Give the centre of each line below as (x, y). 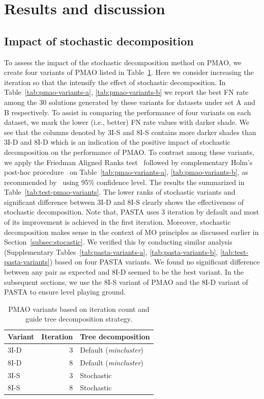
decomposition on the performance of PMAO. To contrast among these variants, (129, 152)
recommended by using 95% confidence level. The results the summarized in (124, 182)
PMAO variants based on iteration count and (79, 309)
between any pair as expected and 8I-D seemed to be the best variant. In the (124, 272)
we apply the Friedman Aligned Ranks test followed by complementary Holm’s (128, 162)
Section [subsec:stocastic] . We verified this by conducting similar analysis (118, 242)
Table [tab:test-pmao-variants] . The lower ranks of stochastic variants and (120, 192)
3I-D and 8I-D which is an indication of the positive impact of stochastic (117, 142)
